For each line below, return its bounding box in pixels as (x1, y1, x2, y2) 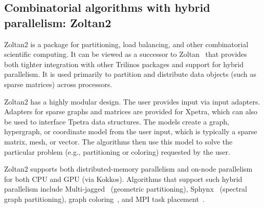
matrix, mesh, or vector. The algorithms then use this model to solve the (4, 136, 233, 147)
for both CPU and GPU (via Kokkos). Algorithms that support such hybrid (4, 173, 243, 184)
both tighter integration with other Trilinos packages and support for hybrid (4, 58, 244, 69)
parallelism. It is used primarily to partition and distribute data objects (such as (4, 69, 256, 79)
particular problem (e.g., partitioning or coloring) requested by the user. (4, 146, 230, 157)
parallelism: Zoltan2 (4, 14, 112, 30)
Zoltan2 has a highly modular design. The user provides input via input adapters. (4, 96, 260, 107)
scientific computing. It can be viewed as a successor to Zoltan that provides (4, 49, 247, 59)
